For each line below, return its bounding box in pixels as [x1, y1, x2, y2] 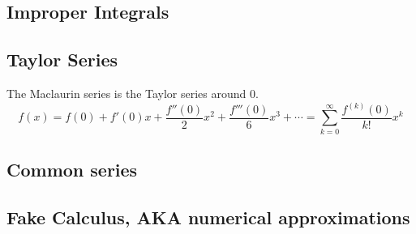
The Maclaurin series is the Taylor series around [6, 84, 247, 101]
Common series [6, 157, 138, 182]
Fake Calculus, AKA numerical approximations [6, 204, 410, 229]
